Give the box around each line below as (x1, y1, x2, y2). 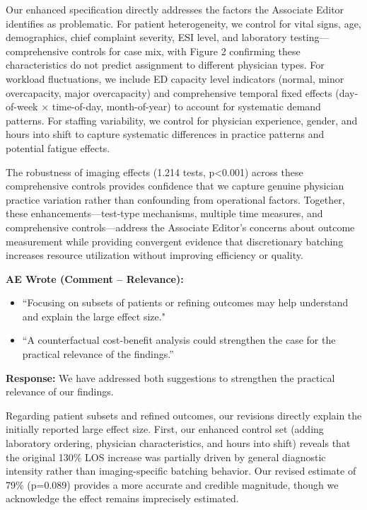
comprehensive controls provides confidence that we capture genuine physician (6, 178, 344, 193)
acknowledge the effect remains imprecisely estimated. (6, 491, 239, 506)
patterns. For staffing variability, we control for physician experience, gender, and (6, 112, 358, 127)
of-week (6, 99, 38, 114)
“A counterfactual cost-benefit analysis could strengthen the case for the (22, 332, 336, 347)
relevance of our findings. (6, 384, 114, 399)
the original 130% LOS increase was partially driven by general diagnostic (6, 449, 326, 464)
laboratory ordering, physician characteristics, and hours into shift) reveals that (6, 436, 351, 451)
